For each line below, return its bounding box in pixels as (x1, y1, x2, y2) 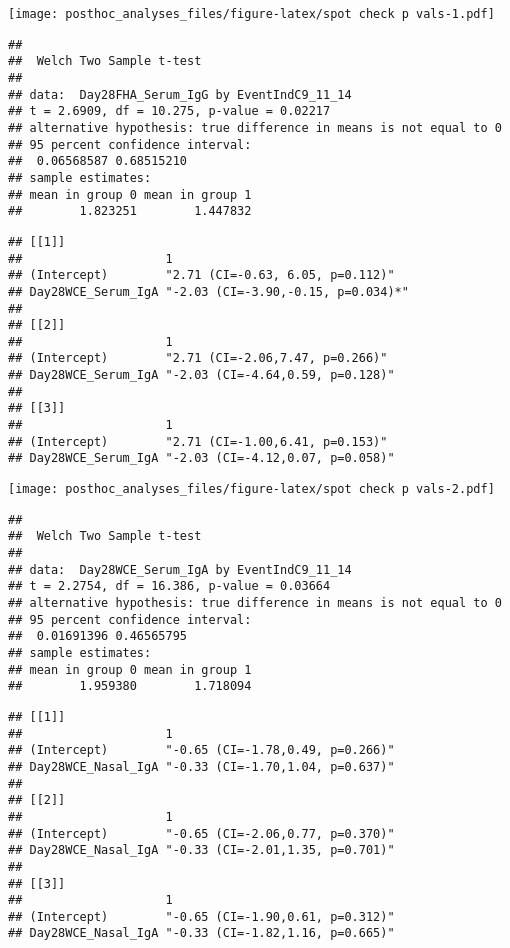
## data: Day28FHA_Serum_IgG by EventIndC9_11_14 (8, 87, 352, 102)
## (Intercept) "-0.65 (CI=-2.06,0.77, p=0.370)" (8, 826, 395, 841)
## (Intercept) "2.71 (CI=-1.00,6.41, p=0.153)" (8, 434, 388, 449)
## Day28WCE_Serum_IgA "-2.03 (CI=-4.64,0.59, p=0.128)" (8, 368, 395, 383)
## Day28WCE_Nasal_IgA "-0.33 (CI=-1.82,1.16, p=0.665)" (8, 926, 395, 941)
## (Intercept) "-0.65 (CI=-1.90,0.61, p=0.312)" (8, 909, 395, 924)
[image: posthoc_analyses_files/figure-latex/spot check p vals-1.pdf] (8, 7, 495, 21)
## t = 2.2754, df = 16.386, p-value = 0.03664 (8, 579, 331, 594)
